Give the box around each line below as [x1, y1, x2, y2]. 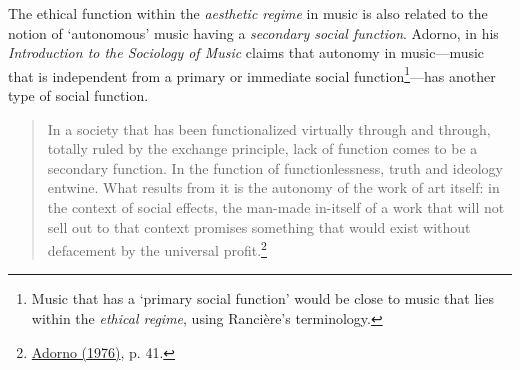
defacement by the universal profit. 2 [47, 237, 267, 260]
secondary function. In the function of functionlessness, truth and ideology [47, 157, 503, 178]
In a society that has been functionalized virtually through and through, [47, 118, 491, 139]
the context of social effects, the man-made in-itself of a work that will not [47, 197, 505, 217]
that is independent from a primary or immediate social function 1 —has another [8, 62, 496, 86]
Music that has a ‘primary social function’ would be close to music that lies [31, 288, 494, 309]
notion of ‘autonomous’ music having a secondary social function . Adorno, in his [8, 22, 499, 43]
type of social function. [8, 85, 149, 106]
